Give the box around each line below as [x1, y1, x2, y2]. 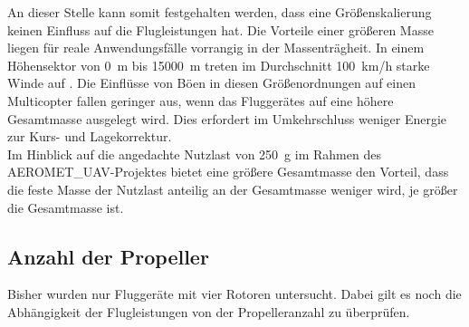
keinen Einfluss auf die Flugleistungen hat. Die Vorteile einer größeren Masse [7, 20, 434, 39]
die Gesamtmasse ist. [7, 197, 124, 216]
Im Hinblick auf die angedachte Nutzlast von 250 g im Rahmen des [7, 144, 381, 163]
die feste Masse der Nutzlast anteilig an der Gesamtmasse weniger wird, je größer [7, 179, 458, 198]
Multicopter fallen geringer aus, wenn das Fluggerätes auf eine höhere [7, 91, 394, 110]
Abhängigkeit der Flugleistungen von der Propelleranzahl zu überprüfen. [7, 302, 410, 321]
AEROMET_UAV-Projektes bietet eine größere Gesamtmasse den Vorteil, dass [7, 162, 449, 181]
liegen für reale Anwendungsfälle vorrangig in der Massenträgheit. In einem [7, 38, 425, 57]
